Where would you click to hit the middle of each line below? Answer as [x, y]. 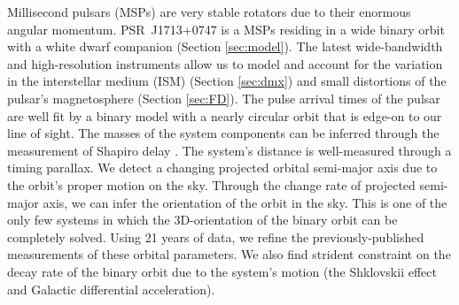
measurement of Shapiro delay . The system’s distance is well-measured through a [229, 150]
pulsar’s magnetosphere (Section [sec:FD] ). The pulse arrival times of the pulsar [224, 98]
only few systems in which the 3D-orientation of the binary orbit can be [202, 220]
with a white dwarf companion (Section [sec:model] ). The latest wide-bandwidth [225, 46]
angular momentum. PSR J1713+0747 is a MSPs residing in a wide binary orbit [226, 29]
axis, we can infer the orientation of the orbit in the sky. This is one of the [245, 202]
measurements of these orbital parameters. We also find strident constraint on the [229, 254]
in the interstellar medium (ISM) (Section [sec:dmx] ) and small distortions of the [227, 81]
